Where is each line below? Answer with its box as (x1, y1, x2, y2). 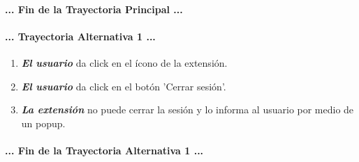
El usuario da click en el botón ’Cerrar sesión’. (21, 79, 226, 93)
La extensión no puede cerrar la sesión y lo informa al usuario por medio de (21, 102, 354, 117)
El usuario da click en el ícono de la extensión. (21, 55, 228, 70)
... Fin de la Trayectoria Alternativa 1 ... (5, 143, 204, 157)
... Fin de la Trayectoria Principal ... (5, 1, 183, 16)
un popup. (21, 115, 66, 130)
